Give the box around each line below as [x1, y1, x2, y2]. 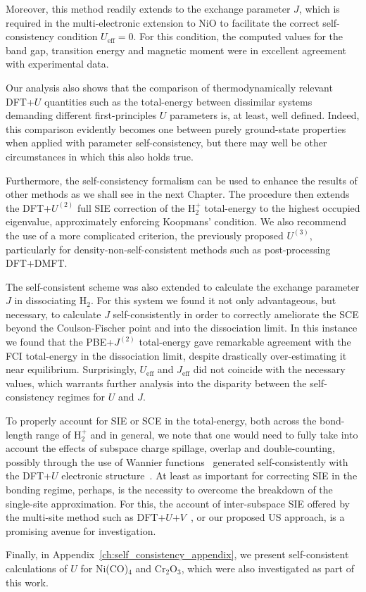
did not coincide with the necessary [193, 362, 346, 377]
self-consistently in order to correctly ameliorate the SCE [113, 306, 359, 321]
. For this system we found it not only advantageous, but [90, 293, 336, 308]
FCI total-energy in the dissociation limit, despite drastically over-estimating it [6, 348, 347, 363]
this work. [6, 574, 49, 589]
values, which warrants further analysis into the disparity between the [6, 375, 307, 390]
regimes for [57, 389, 106, 404]
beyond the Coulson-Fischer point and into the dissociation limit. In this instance [6, 320, 358, 335]
